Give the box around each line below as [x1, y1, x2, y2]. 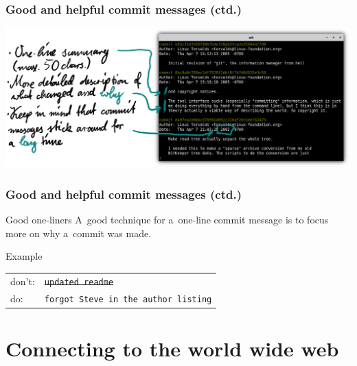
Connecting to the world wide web [5, 334, 339, 363]
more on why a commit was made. [5, 225, 152, 240]
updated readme [44, 277, 114, 287]
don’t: [10, 273, 35, 288]
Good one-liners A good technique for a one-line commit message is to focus [5, 212, 329, 227]
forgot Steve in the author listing [44, 294, 212, 304]
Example [5, 249, 43, 263]
